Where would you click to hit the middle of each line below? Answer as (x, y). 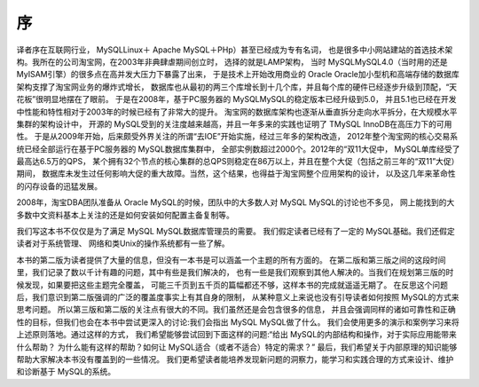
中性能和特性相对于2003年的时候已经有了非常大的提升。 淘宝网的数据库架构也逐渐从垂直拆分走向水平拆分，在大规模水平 (237, 112)
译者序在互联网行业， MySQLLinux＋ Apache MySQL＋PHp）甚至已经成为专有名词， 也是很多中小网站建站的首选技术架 (235, 50)
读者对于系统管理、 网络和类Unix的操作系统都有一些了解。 (123, 243)
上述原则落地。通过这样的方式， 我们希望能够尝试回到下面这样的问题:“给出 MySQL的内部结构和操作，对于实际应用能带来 (236, 335)
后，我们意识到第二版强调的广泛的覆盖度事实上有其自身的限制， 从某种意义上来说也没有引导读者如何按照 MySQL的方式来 (238, 296)
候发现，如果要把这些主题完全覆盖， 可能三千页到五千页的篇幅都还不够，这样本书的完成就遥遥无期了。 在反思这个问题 (232, 285)
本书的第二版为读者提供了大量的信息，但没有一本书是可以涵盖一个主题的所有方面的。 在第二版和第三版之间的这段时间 (231, 260)
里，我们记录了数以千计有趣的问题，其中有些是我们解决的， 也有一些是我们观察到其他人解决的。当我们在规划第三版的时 (235, 272)
